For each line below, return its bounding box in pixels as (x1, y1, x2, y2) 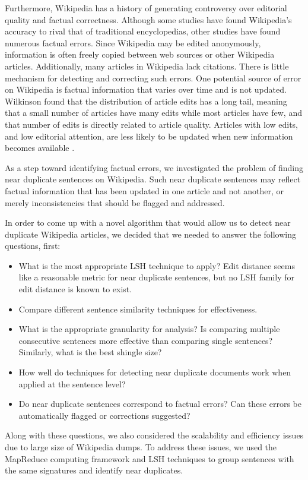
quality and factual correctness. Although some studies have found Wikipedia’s (5, 13, 292, 26)
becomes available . (5, 141, 75, 154)
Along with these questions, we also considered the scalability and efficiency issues (5, 429, 304, 441)
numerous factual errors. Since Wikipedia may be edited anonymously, (5, 36, 261, 49)
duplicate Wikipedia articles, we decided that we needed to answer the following (5, 228, 296, 240)
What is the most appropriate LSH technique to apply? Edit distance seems (18, 259, 295, 271)
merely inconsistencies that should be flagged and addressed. (5, 196, 225, 209)
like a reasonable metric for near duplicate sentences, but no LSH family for (18, 271, 294, 283)
